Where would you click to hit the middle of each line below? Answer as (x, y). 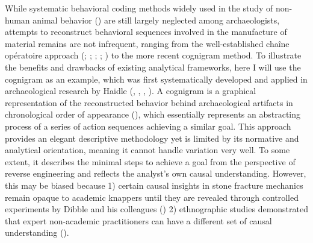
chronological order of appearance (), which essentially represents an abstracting (153, 114)
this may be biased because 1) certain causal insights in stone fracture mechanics (154, 185)
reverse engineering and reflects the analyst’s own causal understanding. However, (156, 173)
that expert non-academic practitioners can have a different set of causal (138, 220)
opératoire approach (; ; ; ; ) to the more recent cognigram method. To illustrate (153, 55)
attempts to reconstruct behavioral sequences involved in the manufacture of (146, 32)
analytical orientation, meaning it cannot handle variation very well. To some (147, 150)
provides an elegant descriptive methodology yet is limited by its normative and (152, 138)
